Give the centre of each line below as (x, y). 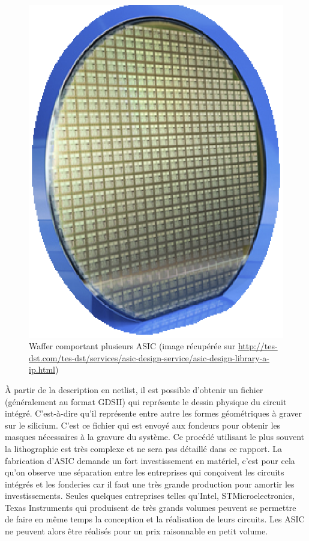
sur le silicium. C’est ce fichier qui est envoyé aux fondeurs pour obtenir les (143, 425)
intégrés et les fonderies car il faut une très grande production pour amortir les (150, 484)
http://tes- (258, 346)
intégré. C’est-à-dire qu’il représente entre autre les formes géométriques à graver (153, 413)
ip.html (42, 369)
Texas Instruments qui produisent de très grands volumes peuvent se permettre (151, 507)
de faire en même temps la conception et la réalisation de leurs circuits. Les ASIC (155, 519)
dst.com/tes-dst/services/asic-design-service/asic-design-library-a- (149, 357)
